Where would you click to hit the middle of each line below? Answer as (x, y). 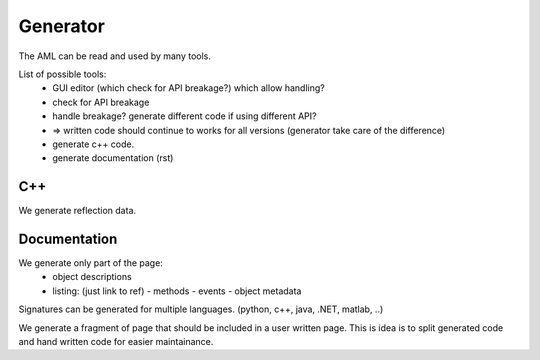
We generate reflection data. (77, 211)
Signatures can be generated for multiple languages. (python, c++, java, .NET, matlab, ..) (201, 309)
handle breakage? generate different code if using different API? (184, 116)
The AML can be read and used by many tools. (115, 56)
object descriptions (92, 277)
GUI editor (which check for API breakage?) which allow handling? (188, 88)
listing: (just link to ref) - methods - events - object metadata (177, 291)
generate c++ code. (93, 144)
